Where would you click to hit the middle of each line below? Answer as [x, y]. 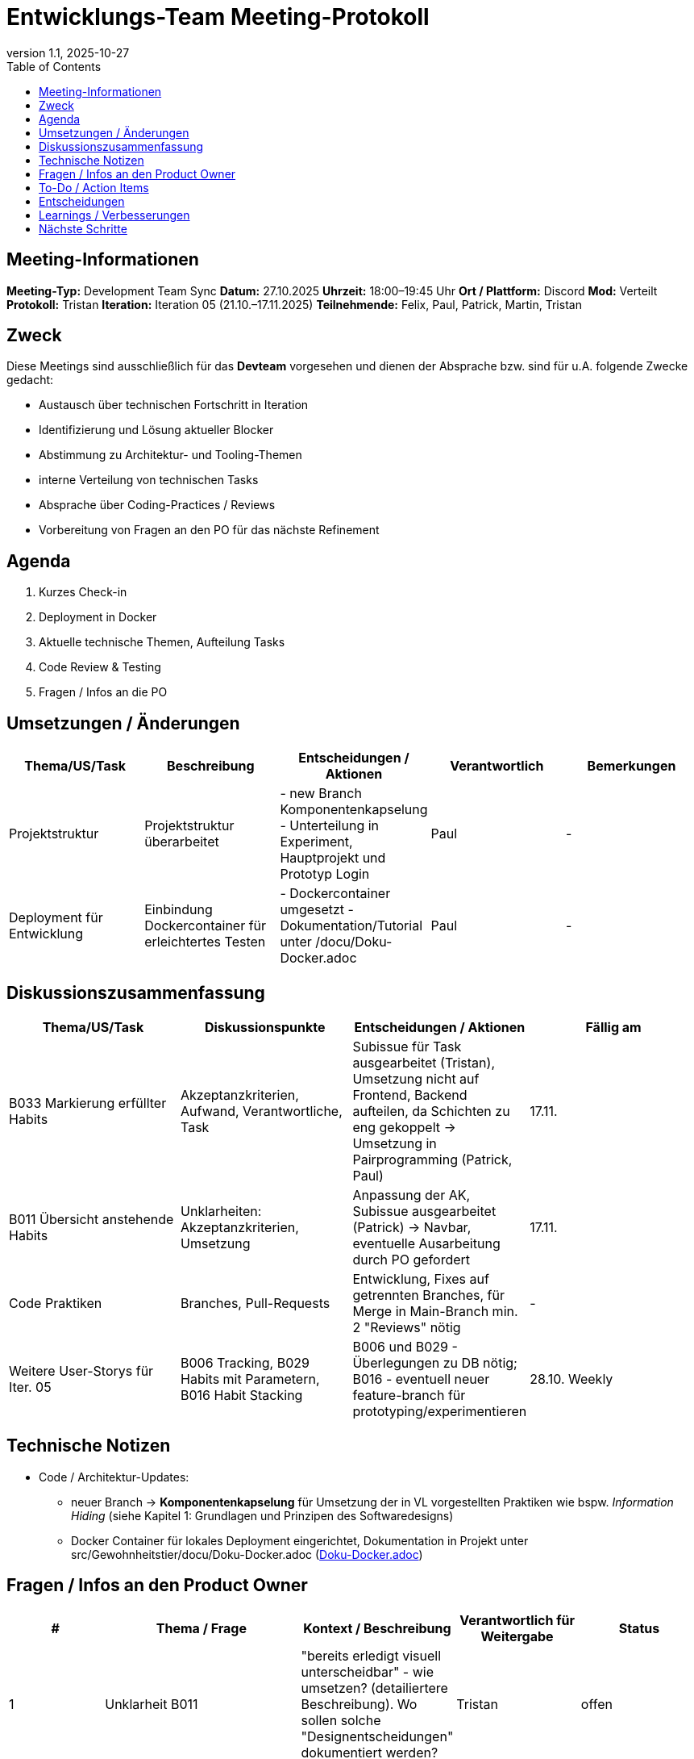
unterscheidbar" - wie [368, 1671]
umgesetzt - [317, 910]
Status [639, 1628]
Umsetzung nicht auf [416, 1078]
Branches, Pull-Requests [256, 1303]
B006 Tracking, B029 [245, 1362]
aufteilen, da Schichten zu [431, 1111]
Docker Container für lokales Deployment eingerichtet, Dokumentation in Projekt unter [300, 1540]
